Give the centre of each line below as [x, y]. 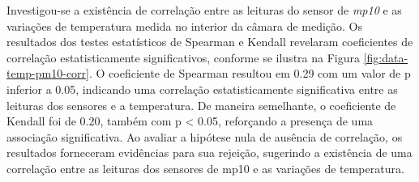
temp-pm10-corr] [48, 73]
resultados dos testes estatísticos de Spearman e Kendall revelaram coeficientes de [210, 42]
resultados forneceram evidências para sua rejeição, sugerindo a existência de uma [209, 152]
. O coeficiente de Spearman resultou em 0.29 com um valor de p [250, 73]
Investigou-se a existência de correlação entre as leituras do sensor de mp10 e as [204, 10]
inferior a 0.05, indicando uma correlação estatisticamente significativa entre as [202, 89]
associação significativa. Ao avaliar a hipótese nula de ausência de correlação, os [205, 136]
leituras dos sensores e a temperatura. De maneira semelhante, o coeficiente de [201, 105]
